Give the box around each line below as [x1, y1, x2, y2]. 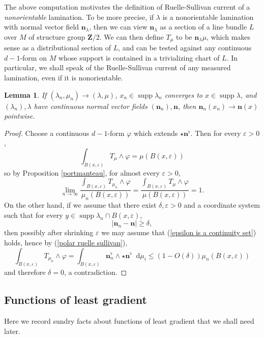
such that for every [4, 209, 63, 220]
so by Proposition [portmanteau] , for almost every [4, 167, 160, 178]
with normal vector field [4, 21, 79, 32]
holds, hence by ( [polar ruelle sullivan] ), [4, 237, 128, 247]
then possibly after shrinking [4, 227, 94, 238]
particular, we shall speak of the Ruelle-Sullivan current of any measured [4, 62, 231, 73]
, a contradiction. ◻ [64, 267, 127, 277]
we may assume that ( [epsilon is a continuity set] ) [101, 227, 256, 238]
